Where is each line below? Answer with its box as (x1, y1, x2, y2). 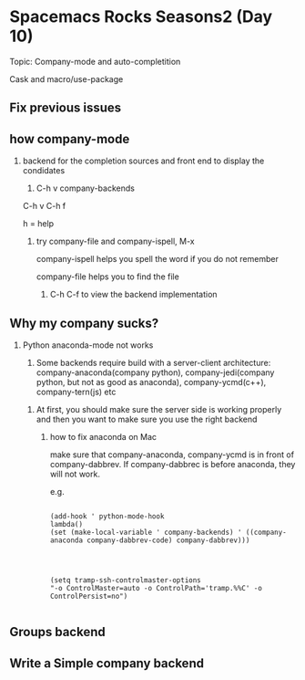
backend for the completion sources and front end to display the (22, 155, 265, 166)
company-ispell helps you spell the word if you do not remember (36, 254, 280, 265)
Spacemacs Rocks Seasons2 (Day (9, 6, 273, 27)
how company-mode (9, 131, 130, 147)
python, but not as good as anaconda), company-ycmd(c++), (36, 376, 267, 387)
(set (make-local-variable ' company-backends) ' (49, 528, 242, 537)
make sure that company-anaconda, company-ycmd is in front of (49, 449, 294, 460)
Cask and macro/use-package (9, 73, 124, 84)
